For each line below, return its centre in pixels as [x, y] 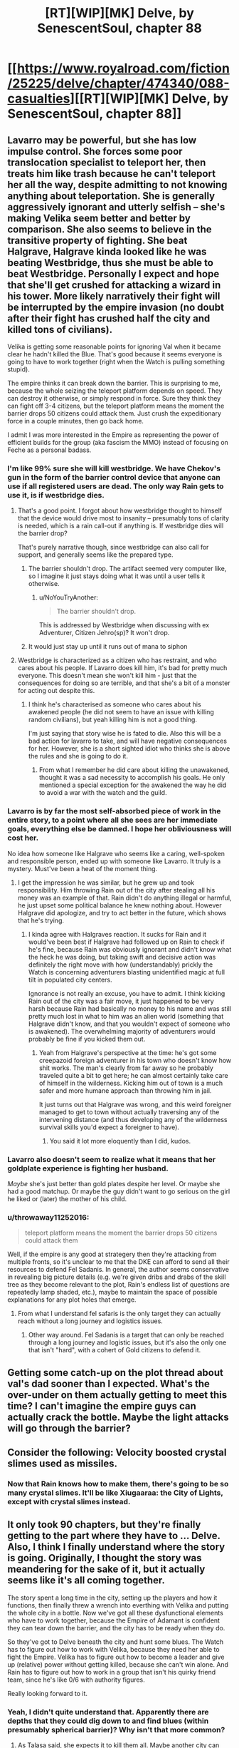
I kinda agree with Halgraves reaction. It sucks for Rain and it [117, 934]
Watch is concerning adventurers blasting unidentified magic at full [127, 972]
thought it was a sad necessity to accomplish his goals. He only [132, 778]
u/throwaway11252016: [48, 1217]
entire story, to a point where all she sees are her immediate [113, 820]
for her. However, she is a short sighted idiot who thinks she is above [129, 749]
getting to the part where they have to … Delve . [114, 1536]
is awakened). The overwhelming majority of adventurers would [122, 1031]
